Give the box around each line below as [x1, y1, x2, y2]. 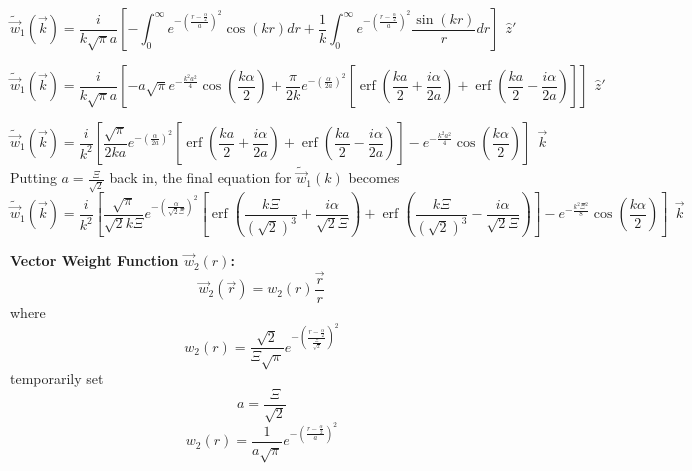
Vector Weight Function [10, 250, 179, 271]
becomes [348, 167, 400, 188]
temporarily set [10, 367, 104, 388]
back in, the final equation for [109, 167, 292, 188]
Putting [10, 167, 57, 188]
